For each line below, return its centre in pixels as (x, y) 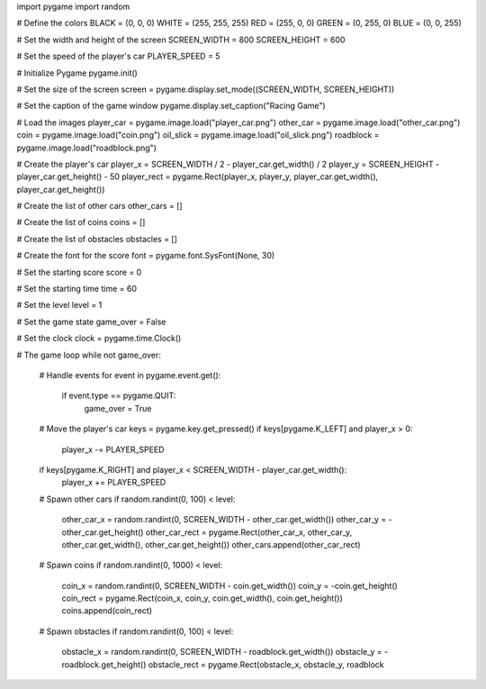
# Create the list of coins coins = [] (81, 222)
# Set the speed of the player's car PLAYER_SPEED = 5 (118, 56)
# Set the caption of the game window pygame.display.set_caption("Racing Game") (171, 106)
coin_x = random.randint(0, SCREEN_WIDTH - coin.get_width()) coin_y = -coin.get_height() (229, 585)
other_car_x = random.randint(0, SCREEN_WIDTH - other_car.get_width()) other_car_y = (224, 520)
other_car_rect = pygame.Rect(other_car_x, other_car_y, (249, 532)
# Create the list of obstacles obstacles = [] (97, 239)
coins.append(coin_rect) (107, 611)
